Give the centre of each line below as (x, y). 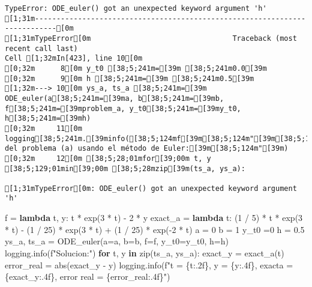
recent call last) (41, 48)
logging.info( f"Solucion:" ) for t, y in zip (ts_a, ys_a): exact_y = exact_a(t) (145, 252)
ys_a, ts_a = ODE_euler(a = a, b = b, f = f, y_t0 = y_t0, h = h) (117, 241)
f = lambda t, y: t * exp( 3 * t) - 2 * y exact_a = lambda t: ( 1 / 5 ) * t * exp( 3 (154, 218)
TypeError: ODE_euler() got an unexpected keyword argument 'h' (136, 8)
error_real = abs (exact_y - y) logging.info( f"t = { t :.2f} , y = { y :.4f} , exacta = (149, 264)
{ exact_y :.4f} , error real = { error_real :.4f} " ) (88, 276)
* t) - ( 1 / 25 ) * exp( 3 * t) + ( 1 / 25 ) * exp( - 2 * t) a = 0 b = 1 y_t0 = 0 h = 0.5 (155, 229)
